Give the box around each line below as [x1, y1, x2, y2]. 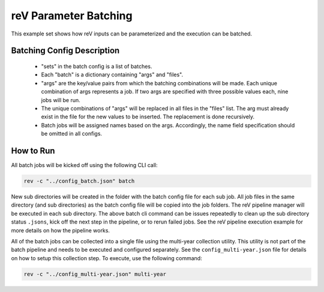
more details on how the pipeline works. [11, 227, 110, 234]
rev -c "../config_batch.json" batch [23, 177, 135, 184]
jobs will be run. [41, 96, 80, 103]
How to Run [11, 145, 55, 156]
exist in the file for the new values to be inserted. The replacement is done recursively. [41, 113, 255, 120]
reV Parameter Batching [11, 9, 133, 22]
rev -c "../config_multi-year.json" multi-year [23, 270, 166, 278]
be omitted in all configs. [41, 130, 102, 138]
